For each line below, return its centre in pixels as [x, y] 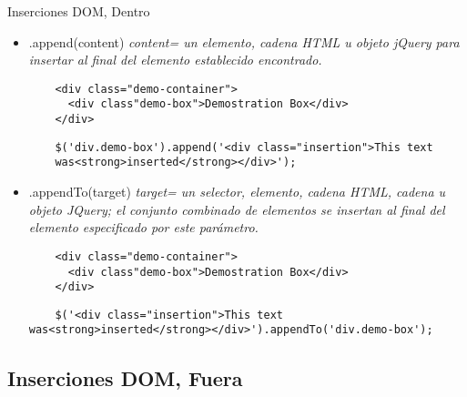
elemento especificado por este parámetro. [143, 227]
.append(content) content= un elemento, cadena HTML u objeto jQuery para [244, 41]
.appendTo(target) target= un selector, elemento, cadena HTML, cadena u [237, 192]
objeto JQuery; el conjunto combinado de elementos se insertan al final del [237, 209]
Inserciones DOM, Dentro [79, 11]
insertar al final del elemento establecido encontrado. [175, 60]
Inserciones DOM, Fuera [125, 377]
